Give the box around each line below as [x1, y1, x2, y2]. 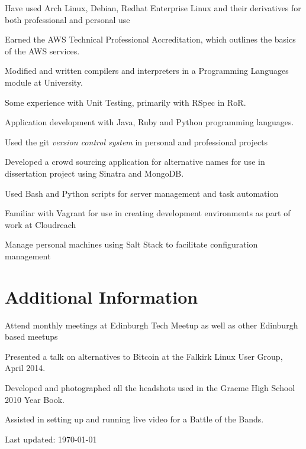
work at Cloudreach [5, 218, 76, 230]
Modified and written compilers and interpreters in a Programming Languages [5, 64, 289, 77]
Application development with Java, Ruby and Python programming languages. [5, 116, 294, 128]
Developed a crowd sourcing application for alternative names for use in [5, 155, 265, 168]
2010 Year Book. [5, 393, 65, 405]
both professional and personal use [5, 13, 130, 25]
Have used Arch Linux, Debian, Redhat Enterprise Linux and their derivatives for [5, 2, 301, 14]
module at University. [5, 76, 83, 88]
